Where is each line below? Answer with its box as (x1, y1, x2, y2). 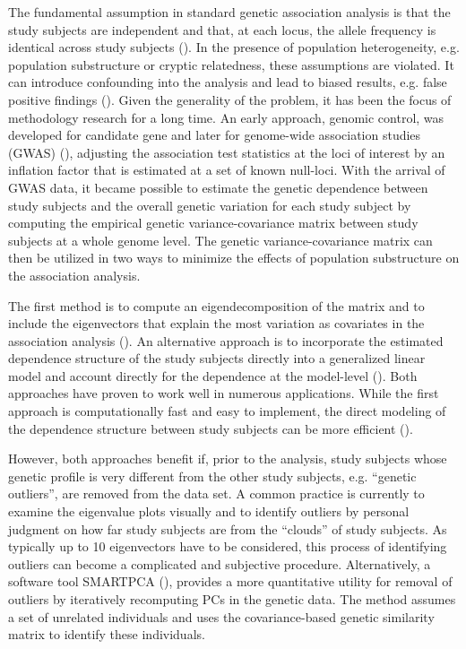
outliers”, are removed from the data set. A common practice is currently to (8, 484, 425, 503)
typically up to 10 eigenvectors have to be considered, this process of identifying (8, 537, 447, 556)
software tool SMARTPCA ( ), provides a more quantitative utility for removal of (8, 572, 453, 591)
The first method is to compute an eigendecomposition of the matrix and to (8, 296, 425, 315)
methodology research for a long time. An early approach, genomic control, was (8, 108, 444, 126)
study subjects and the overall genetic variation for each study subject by (8, 195, 411, 214)
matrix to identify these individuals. (8, 625, 205, 644)
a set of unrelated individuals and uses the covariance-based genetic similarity (8, 607, 435, 626)
